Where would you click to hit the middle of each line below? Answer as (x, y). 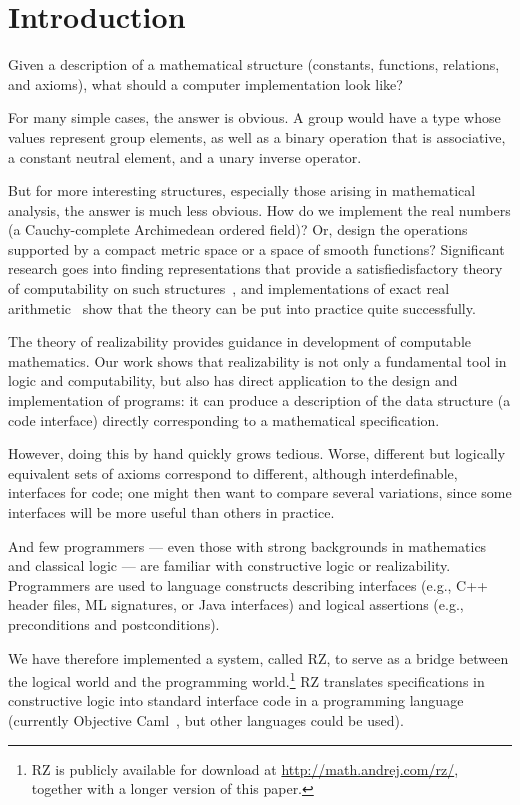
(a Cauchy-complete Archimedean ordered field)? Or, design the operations (238, 229)
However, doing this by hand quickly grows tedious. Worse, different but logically (257, 453)
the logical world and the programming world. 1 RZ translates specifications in (246, 679)
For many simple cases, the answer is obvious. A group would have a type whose (254, 117)
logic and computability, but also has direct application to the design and (233, 380)
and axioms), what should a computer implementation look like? (205, 83)
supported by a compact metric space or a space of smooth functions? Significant (256, 248)
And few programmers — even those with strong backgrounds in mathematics (247, 545)
